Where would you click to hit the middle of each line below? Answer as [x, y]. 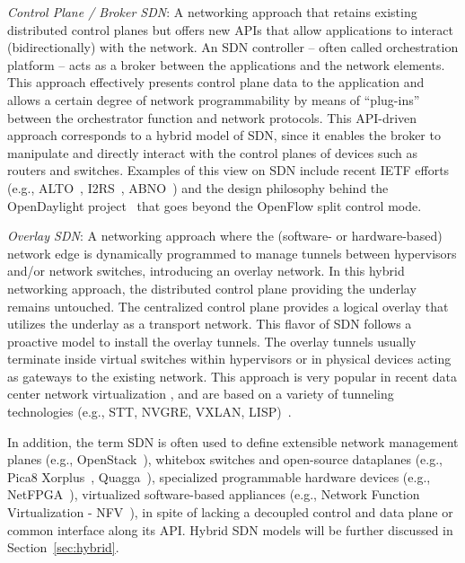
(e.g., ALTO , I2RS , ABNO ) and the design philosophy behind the [198, 187]
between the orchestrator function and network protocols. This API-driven [212, 117]
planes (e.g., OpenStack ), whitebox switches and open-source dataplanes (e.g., [225, 459]
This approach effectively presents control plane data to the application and [216, 82]
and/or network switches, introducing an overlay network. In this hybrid [206, 271]
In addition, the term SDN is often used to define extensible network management [233, 441]
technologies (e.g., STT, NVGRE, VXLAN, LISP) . [149, 412]
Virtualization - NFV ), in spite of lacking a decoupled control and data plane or [230, 512]
